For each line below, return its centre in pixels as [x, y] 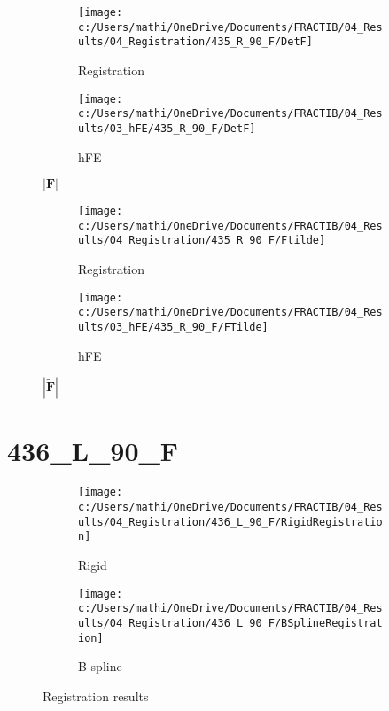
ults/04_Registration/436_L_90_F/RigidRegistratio [230, 522]
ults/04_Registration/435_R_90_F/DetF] [195, 42]
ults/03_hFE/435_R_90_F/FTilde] [173, 327]
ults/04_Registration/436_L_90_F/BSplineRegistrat [230, 623]
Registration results [96, 695]
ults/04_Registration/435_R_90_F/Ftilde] [202, 241]
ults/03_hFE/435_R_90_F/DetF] [167, 128]
